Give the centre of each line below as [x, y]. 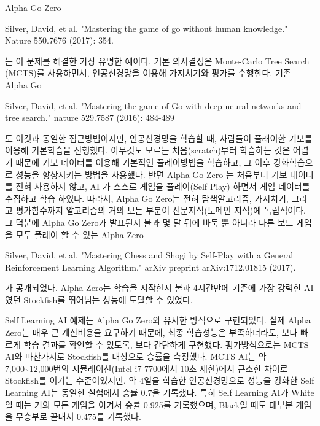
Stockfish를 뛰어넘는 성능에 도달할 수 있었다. [108, 299]
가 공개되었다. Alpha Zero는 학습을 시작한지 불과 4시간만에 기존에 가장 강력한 [153, 288]
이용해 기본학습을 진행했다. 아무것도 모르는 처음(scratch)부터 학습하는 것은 [148, 150]
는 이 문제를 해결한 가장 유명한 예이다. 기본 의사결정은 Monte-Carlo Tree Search [157, 60]
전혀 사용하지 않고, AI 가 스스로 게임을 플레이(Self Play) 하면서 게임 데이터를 [163, 186]
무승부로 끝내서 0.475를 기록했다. [78, 416]
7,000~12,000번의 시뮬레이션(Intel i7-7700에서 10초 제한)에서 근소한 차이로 [146, 368]
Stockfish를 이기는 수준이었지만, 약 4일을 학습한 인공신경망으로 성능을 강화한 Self [160, 380]
